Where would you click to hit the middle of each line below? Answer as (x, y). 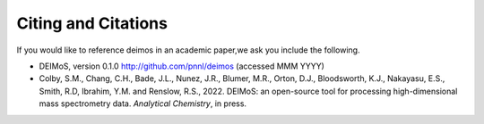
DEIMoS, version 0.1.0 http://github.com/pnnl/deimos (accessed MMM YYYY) (181, 66)
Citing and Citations (92, 23)
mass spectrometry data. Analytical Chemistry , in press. (143, 103)
